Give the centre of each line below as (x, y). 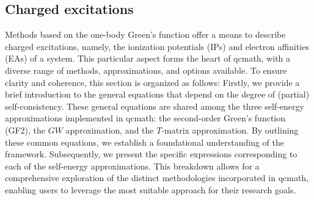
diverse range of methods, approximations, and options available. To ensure (146, 70)
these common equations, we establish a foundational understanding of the (145, 142)
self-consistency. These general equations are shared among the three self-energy (155, 106)
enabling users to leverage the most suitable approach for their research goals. (151, 189)
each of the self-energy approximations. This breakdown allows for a (132, 166)
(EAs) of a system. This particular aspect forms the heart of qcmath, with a (148, 58)
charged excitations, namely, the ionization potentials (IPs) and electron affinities (157, 46)
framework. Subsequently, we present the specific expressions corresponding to (151, 154)
